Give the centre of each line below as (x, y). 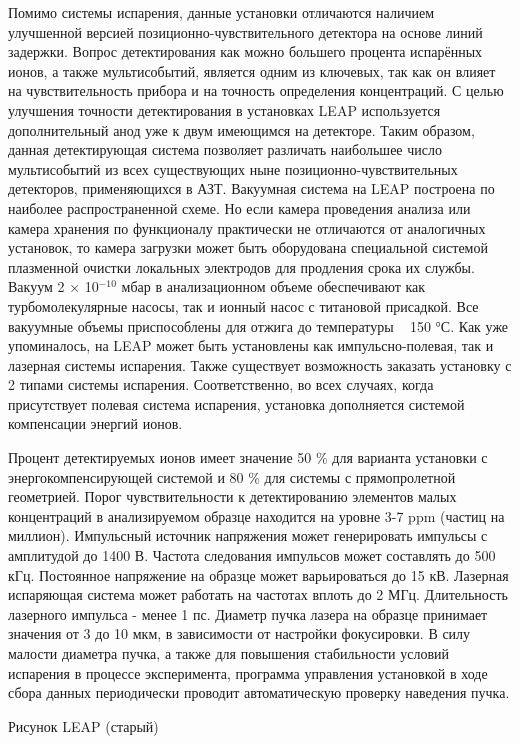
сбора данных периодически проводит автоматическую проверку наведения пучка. (259, 692)
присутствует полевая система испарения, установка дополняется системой (236, 403)
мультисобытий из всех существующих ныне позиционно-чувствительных (233, 168)
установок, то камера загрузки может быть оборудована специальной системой (248, 247)
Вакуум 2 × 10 (53, 286)
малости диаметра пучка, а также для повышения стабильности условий (229, 653)
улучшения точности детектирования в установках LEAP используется (224, 109)
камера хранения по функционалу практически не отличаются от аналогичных (247, 227)
